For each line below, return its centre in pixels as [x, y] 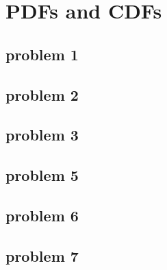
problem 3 [42, 135]
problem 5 [42, 175]
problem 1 [42, 54]
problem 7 [42, 255]
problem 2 [42, 94]
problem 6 [42, 215]
